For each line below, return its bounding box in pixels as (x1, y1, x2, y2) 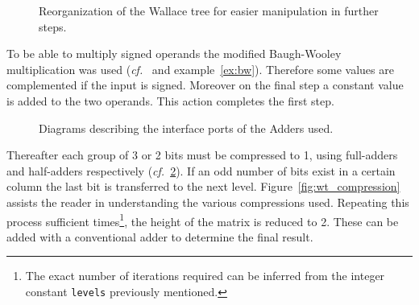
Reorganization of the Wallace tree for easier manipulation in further (39, 2, 379, 19)
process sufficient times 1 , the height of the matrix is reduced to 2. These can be (6, 210, 399, 229)
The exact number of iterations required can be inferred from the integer (25, 267, 385, 284)
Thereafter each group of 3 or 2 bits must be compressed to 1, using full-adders (6, 146, 398, 163)
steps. (39, 18, 67, 35)
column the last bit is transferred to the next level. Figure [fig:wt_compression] (6, 178, 400, 195)
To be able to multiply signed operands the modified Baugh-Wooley (6, 45, 342, 62)
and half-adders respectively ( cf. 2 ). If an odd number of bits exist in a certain (6, 162, 396, 179)
